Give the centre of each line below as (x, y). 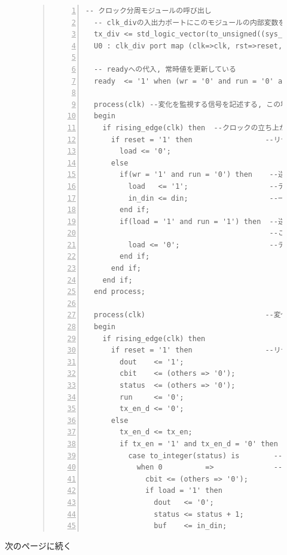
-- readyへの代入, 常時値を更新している (165, 69)
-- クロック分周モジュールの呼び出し (148, 11)
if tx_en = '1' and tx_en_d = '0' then (199, 444)
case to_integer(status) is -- (205, 456)
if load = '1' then (184, 491)
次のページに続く (38, 545)
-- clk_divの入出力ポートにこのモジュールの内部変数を (190, 22)
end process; (120, 292)
